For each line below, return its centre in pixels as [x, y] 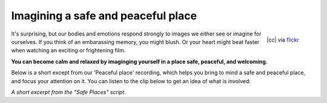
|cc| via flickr [283, 40]
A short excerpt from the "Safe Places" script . [69, 92]
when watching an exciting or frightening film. [68, 51]
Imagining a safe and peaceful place [104, 16]
